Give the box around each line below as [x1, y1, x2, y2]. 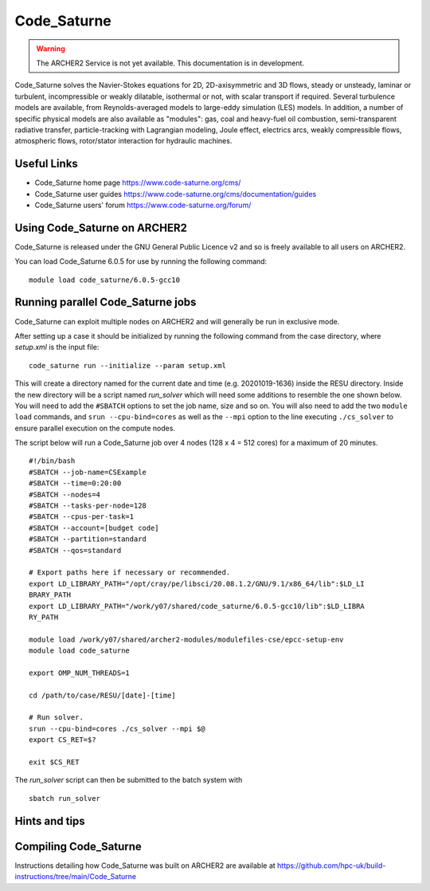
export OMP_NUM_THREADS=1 [29, 668, 131, 677]
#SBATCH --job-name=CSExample [29, 467, 147, 477]
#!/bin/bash [29, 457, 76, 465]
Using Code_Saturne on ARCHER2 [14, 221, 187, 234]
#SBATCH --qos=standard [29, 546, 122, 555]
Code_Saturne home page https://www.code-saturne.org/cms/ [34, 178, 241, 187]
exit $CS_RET [29, 758, 80, 767]
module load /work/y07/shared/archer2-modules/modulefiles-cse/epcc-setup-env [29, 634, 344, 644]
